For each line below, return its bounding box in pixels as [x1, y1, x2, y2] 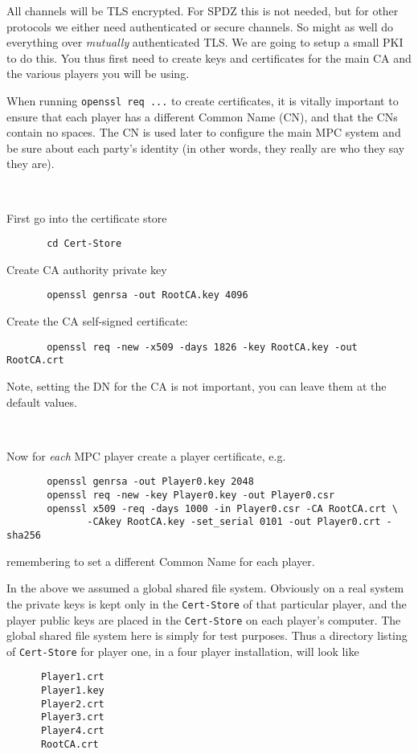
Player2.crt [40, 698, 104, 710]
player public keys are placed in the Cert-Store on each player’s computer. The [6, 611, 401, 628]
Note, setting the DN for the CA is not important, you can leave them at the [6, 378, 387, 394]
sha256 [6, 530, 41, 541]
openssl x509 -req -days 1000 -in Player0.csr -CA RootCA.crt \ [47, 502, 398, 514]
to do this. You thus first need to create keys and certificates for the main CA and [6, 49, 412, 66]
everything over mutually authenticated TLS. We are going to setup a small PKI [6, 34, 404, 51]
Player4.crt [40, 725, 104, 737]
